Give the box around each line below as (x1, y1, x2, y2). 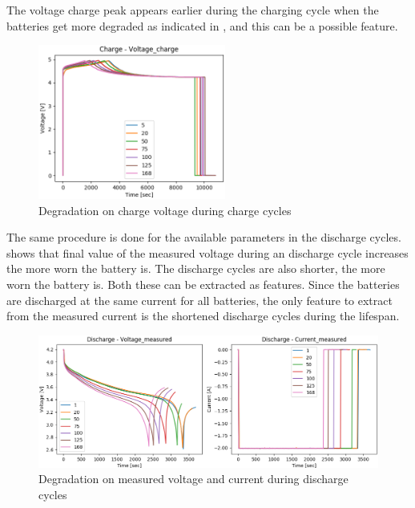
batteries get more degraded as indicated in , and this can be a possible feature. (6, 17, 398, 34)
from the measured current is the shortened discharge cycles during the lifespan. (6, 307, 400, 324)
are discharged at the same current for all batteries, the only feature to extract (6, 291, 393, 308)
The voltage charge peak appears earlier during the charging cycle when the (6, 2, 379, 18)
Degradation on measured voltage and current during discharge (38, 470, 349, 487)
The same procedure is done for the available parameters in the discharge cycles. (6, 229, 401, 246)
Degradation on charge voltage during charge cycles (38, 201, 292, 218)
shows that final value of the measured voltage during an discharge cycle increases (6, 244, 409, 261)
